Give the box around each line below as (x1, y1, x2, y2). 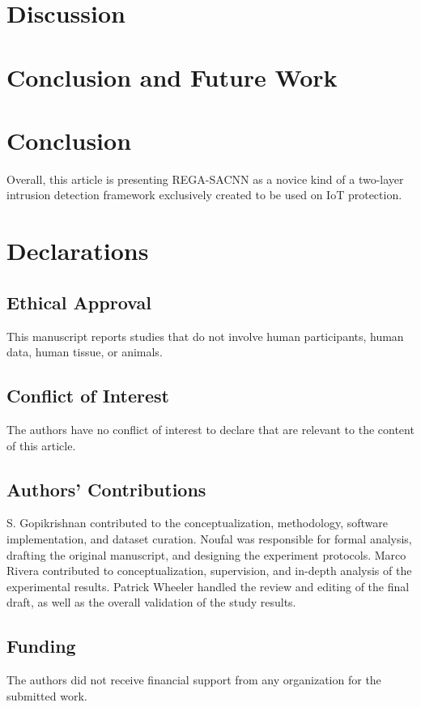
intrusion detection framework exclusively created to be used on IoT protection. (6, 186, 402, 203)
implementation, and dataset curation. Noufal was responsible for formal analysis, (6, 530, 412, 547)
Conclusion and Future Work (6, 60, 338, 93)
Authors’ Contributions (6, 476, 206, 501)
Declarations (6, 234, 149, 267)
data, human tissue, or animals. (6, 343, 163, 360)
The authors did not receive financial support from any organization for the (6, 671, 381, 688)
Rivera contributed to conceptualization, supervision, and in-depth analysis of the (6, 562, 412, 579)
